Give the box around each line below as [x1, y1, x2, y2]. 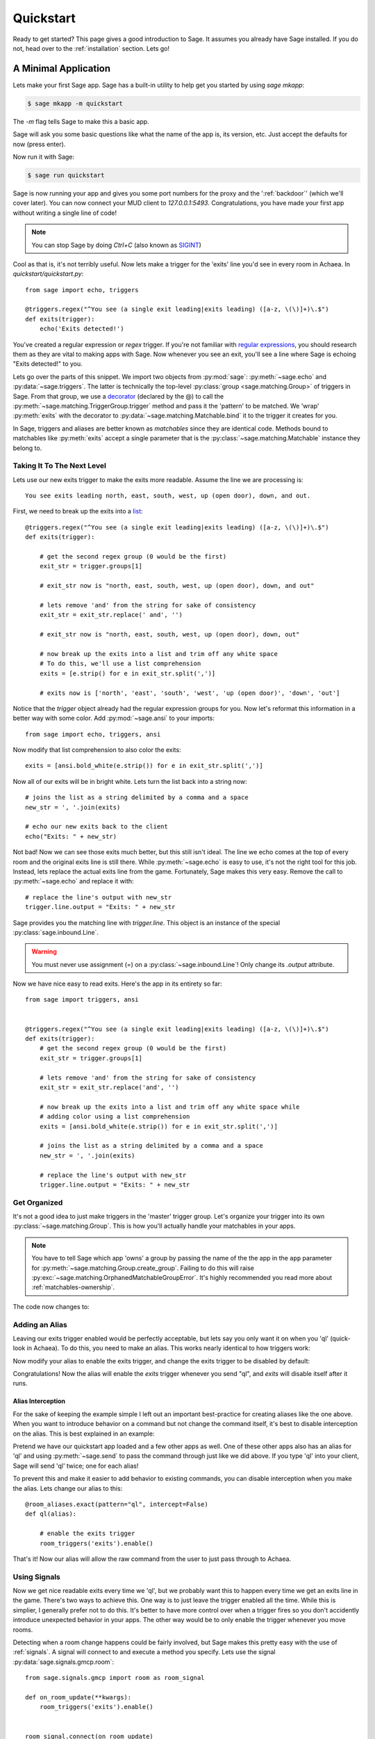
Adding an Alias [12, 1320, 67, 1329]
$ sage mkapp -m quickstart [27, 99, 123, 107]
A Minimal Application [12, 63, 111, 74]
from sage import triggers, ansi [25, 995, 139, 1004]
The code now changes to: [12, 1302, 90, 1311]
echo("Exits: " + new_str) [25, 832, 117, 840]
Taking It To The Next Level [12, 461, 107, 471]
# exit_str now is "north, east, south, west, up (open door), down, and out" [39, 582, 315, 590]
